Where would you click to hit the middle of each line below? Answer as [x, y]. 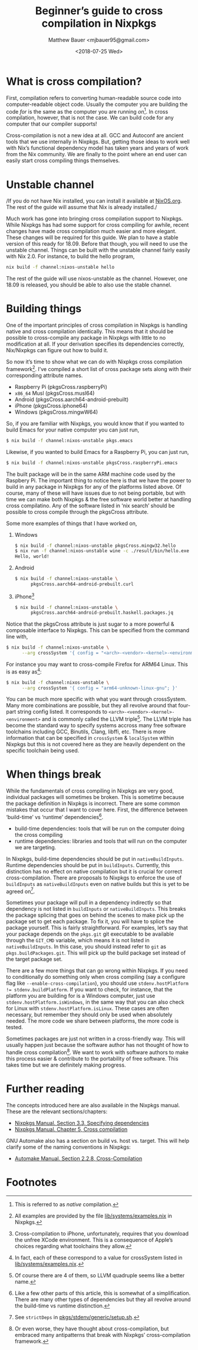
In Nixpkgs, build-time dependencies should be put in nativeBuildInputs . [95, 859]
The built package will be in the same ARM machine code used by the [91, 474]
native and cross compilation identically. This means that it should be [90, 331]
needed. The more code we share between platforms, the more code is [93, 1021]
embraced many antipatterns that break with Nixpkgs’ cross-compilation [103, 1335]
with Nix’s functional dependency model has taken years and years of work [98, 148]
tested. [15, 1027]
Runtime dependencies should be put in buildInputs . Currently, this [88, 865]
